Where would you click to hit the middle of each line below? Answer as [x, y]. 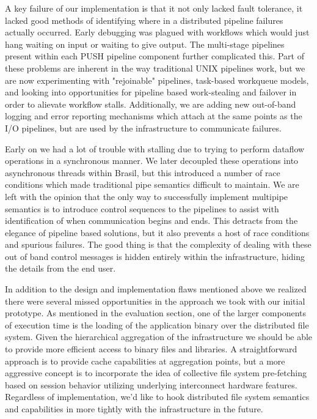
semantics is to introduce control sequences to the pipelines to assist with [142, 208]
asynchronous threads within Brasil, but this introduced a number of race [143, 172]
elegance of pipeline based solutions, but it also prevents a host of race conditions [157, 232]
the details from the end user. [60, 268]
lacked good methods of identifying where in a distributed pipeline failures [144, 20]
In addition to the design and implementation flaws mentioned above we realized [156, 289]
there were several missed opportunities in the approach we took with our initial [155, 301]
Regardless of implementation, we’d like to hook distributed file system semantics [157, 397]
